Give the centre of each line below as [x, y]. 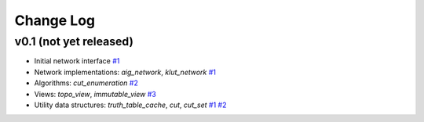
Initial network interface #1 [77, 61]
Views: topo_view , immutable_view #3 [95, 94]
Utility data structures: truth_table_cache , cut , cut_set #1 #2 [130, 105]
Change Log [55, 20]
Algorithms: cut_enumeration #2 [86, 83]
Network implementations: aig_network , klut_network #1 [125, 72]
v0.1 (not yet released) [74, 41]
